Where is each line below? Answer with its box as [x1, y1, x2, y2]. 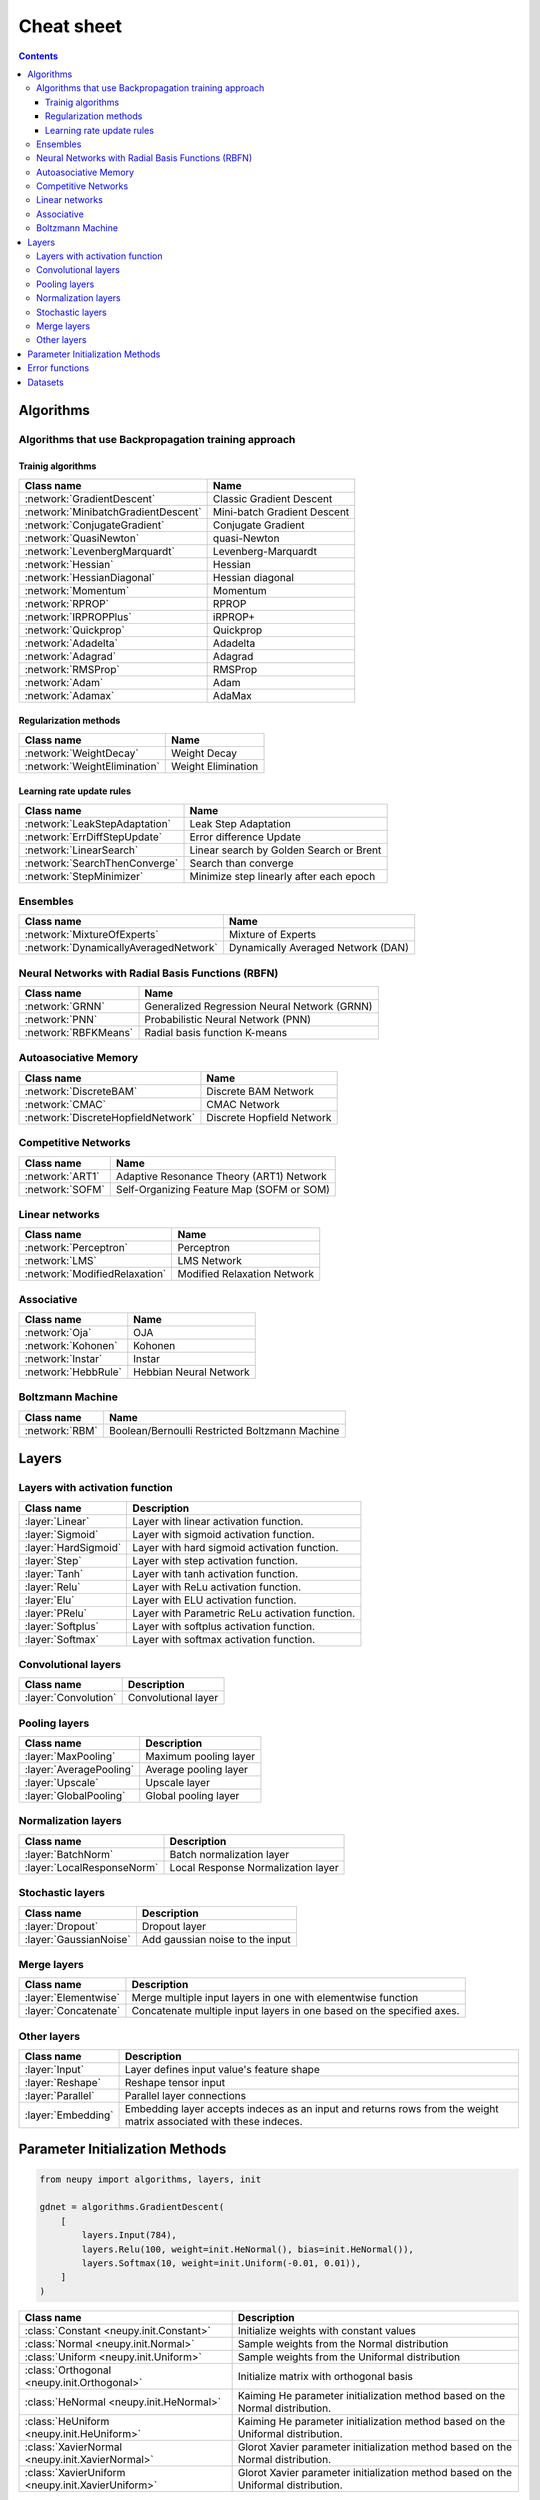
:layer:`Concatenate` [24, 2004, 121, 2018]
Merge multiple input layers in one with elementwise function [131, 1991, 419, 2005]
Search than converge [189, 856, 294, 870]
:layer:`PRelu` [24, 1606, 87, 1620]
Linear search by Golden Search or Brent [189, 843, 382, 857]
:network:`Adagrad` [24, 649, 117, 663]
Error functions [27, 362, 90, 374]
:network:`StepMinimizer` [24, 869, 144, 883]
